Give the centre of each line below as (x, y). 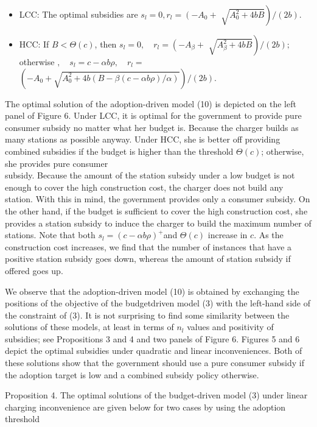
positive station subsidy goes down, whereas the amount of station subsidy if (148, 259)
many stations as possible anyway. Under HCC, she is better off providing (143, 139)
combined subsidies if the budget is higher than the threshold (119, 151)
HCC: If (34, 44)
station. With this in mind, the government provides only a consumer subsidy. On (158, 199)
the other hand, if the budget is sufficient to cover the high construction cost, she (156, 210)
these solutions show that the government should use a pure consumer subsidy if (155, 363)
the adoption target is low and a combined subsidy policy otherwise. (132, 374)
